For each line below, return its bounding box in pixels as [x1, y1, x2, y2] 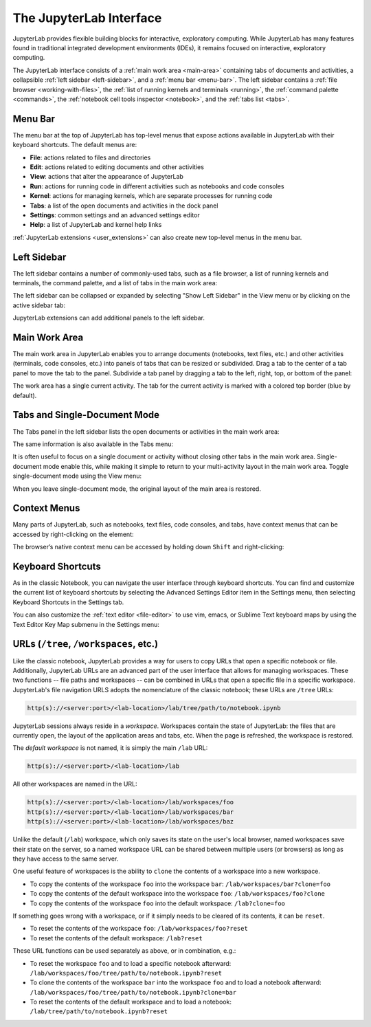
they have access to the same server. [12, 854, 119, 863]
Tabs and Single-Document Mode [12, 409, 160, 421]
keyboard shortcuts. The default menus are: [12, 141, 137, 149]
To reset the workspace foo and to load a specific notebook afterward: [30, 959, 232, 967]
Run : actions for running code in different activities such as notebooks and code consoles [30, 182, 284, 190]
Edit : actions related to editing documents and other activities [30, 162, 204, 171]
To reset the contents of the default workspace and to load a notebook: [30, 997, 232, 1006]
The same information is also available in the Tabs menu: [12, 440, 174, 448]
